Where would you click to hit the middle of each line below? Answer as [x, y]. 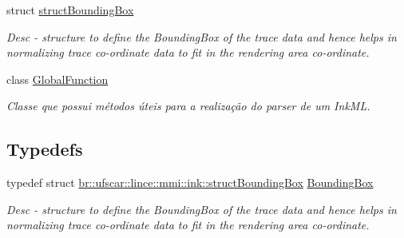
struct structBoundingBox [70, 10]
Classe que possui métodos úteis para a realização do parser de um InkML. [188, 106]
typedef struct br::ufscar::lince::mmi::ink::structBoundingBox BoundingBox [190, 182]
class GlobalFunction [57, 79]
